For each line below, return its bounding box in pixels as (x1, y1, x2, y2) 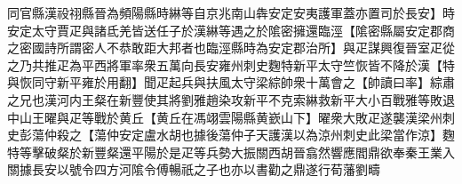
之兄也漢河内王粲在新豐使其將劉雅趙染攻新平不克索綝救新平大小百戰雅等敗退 (7, 90, 455, 108)
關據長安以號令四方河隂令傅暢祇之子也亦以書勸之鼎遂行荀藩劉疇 (7, 160, 380, 179)
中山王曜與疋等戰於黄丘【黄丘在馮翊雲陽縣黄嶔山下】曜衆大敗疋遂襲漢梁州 (7, 108, 442, 126)
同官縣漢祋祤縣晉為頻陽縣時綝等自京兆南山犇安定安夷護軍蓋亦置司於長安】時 (7, 4, 455, 21)
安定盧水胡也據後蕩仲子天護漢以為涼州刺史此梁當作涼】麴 (118, 125, 455, 144)
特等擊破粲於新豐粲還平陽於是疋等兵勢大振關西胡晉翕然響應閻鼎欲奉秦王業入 (7, 142, 455, 161)
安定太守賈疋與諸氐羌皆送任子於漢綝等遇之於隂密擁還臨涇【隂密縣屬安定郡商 (7, 20, 455, 39)
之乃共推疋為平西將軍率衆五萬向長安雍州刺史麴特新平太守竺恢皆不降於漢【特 (7, 55, 455, 74)
